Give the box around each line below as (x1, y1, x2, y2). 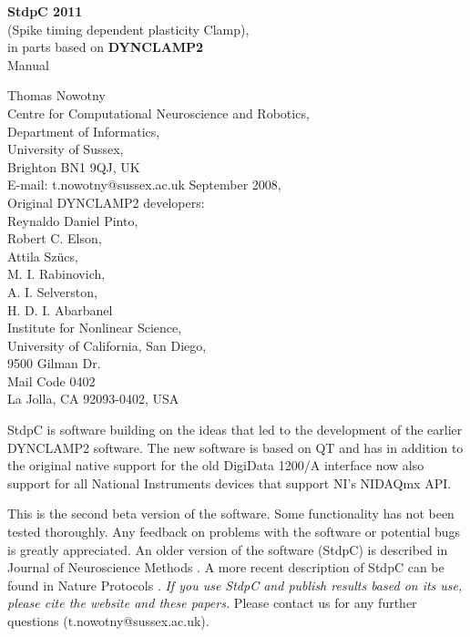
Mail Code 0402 (7, 371, 96, 390)
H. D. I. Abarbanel (7, 300, 113, 319)
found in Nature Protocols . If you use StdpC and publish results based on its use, (7, 575, 463, 594)
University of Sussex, (7, 139, 124, 159)
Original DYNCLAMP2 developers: (7, 192, 205, 211)
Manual (7, 55, 49, 74)
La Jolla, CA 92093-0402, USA (7, 389, 179, 408)
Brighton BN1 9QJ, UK (7, 157, 140, 176)
